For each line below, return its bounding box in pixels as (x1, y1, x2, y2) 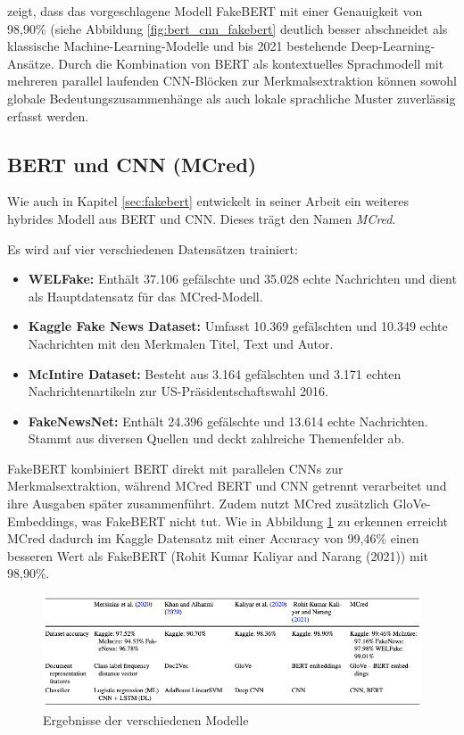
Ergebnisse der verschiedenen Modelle (43, 710, 249, 729)
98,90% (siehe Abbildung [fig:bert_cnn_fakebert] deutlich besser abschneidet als (7, 19, 448, 37)
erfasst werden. (7, 106, 89, 125)
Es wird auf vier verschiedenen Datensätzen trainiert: (7, 239, 298, 258)
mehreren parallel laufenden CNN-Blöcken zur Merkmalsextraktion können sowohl (7, 71, 457, 90)
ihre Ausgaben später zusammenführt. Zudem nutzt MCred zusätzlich (7, 494, 389, 513)
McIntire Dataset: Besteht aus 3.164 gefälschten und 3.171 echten (28, 364, 402, 383)
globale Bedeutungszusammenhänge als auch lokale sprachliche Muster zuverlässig (7, 88, 456, 107)
